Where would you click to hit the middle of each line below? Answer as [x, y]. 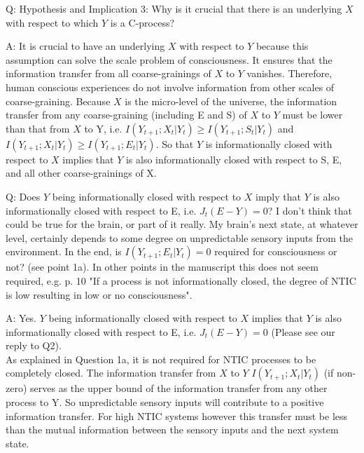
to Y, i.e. [103, 128]
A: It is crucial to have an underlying [85, 46]
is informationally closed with [269, 143]
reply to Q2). [34, 345]
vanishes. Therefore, [289, 73]
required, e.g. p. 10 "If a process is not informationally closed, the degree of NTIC [181, 280]
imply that [278, 196]
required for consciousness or [276, 251]
